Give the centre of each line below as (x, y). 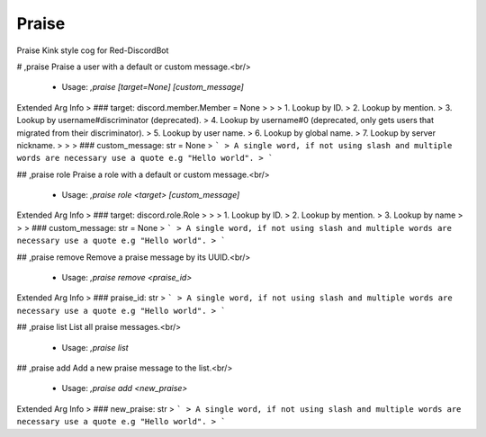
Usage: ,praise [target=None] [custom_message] (153, 87)
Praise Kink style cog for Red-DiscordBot (93, 50)
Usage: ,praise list (95, 347)
